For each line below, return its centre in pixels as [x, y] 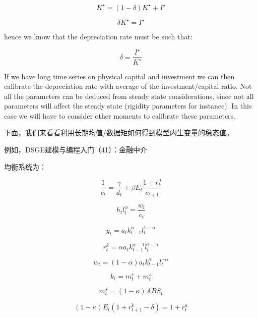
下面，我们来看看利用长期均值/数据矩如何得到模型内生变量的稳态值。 [119, 133]
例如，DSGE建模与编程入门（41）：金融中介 [76, 150]
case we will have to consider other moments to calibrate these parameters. [120, 115]
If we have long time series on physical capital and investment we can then [119, 76]
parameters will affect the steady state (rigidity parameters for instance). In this [128, 106]
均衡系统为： [25, 166]
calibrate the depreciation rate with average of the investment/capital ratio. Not [128, 86]
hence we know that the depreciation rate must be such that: [98, 36]
